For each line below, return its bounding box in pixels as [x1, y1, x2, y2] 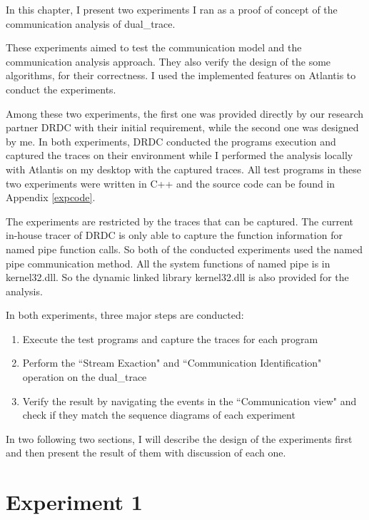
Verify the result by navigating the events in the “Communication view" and [22, 393, 357, 408]
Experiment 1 [6, 487, 143, 516]
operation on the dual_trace [22, 369, 147, 384]
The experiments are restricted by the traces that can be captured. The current [6, 213, 354, 228]
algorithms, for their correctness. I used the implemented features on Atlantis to [6, 68, 356, 83]
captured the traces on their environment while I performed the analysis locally [6, 148, 353, 163]
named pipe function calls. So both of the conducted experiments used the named [6, 241, 363, 256]
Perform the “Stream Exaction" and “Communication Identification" [22, 355, 322, 370]
